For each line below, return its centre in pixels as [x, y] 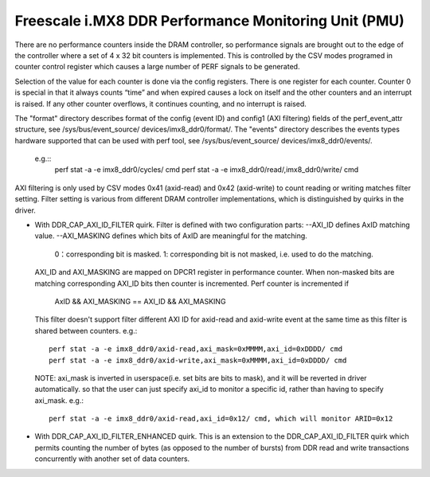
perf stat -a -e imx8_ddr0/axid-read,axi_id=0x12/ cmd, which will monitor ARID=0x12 [221, 419]
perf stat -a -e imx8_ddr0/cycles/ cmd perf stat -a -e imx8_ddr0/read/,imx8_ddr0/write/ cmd [206, 170]
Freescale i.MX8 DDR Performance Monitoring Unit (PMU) [210, 21]
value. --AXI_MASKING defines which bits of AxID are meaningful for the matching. [171, 236]
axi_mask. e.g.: [59, 400]
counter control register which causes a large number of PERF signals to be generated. [157, 67]
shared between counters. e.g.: [86, 330]
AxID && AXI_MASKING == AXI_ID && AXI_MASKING [140, 301]
